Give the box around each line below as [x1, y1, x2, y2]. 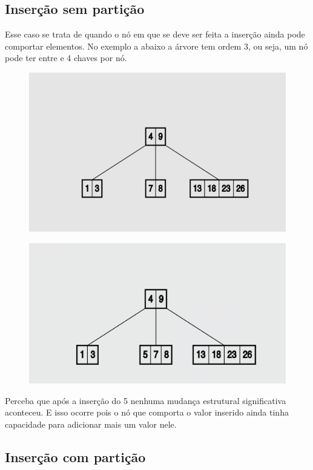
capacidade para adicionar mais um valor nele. [5, 417, 177, 430]
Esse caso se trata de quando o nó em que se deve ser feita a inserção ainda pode [5, 28, 305, 41]
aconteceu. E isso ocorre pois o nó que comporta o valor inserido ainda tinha [5, 406, 289, 419]
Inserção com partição [5, 447, 146, 466]
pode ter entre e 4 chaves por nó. [5, 51, 127, 64]
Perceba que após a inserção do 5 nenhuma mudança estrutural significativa [5, 394, 286, 406]
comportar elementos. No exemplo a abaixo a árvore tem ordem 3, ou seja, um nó [5, 39, 308, 52]
